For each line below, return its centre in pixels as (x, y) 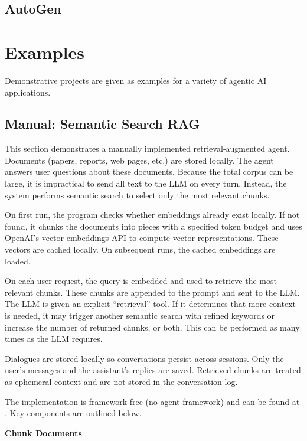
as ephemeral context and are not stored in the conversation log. (121, 381)
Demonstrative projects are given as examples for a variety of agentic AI (136, 80)
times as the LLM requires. (54, 339)
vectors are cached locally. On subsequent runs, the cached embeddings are (140, 249)
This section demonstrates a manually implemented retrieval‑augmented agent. (147, 148)
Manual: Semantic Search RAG (102, 124)
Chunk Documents (43, 432)
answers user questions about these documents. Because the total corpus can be (149, 171)
